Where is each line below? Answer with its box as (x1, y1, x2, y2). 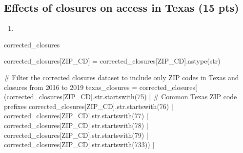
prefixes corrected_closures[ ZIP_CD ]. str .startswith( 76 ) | (4, 101, 173, 111)
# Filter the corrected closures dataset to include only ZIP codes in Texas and (4, 72, 239, 82)
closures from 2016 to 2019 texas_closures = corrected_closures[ (4, 82, 197, 92)
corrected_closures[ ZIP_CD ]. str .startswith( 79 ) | (4, 130, 148, 140)
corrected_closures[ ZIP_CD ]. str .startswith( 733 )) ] (4, 139, 155, 150)
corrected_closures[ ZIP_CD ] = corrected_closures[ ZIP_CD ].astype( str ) (4, 56, 221, 66)
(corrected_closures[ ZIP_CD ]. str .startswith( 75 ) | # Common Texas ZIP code (4, 91, 237, 102)
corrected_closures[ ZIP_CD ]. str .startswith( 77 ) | (4, 110, 148, 121)
